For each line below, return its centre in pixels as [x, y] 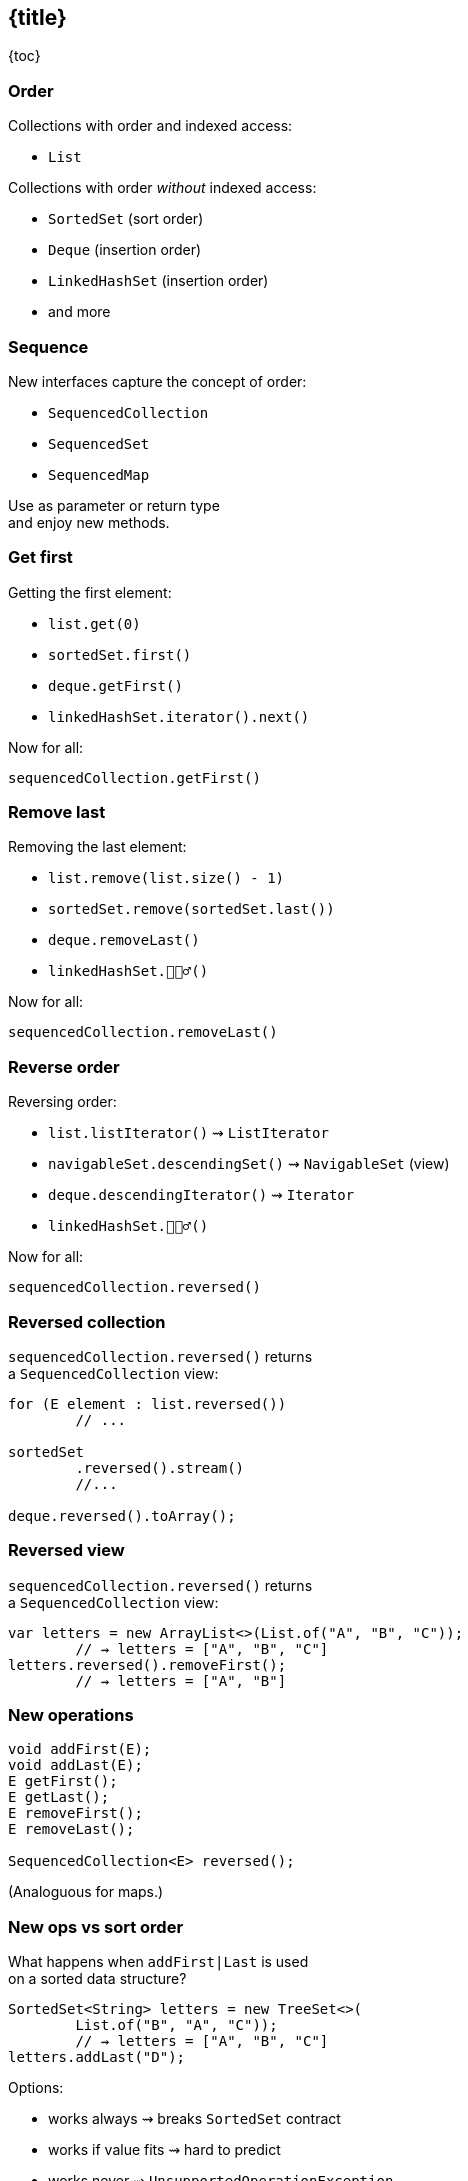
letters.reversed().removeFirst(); [147, 1664]
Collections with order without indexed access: [162, 188]
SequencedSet [99, 443]
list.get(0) [94, 623]
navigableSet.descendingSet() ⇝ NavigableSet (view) [249, 1164]
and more [79, 312]
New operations [71, 1715]
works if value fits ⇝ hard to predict [164, 2150]
